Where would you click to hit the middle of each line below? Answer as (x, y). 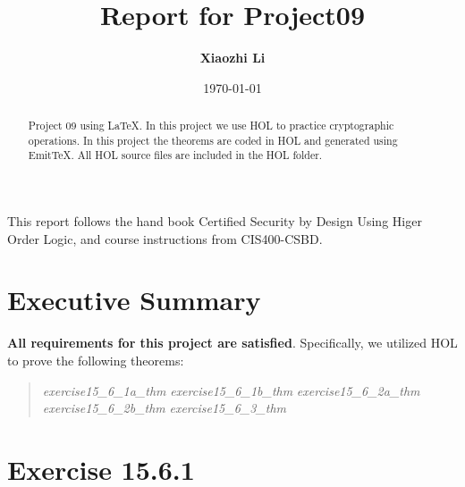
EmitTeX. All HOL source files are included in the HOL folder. (175, 155)
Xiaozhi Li (232, 58)
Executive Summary (134, 300)
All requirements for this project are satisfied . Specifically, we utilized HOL (232, 343)
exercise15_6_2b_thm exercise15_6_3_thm (165, 408)
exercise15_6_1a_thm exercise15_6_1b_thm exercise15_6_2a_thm (231, 390)
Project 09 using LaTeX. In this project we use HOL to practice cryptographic (211, 126)
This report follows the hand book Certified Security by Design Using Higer (215, 221)
